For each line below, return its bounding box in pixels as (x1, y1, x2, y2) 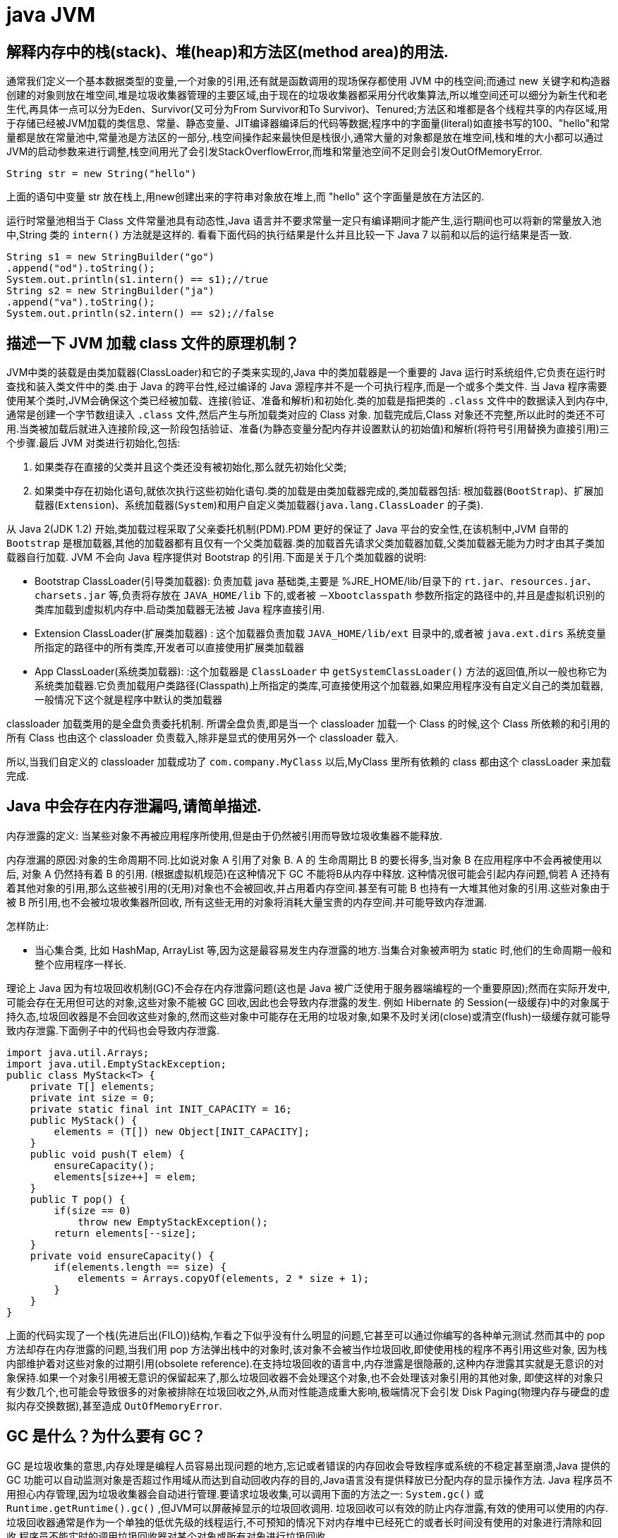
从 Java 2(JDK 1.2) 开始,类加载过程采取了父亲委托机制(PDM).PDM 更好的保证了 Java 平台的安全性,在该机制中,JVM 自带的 (6, 523, 569, 535)
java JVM (6, 3, 96, 27)
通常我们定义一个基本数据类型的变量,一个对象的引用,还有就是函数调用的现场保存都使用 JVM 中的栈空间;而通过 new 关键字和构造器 (6, 75, 610, 87)
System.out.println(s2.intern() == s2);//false (6, 308, 274, 320)
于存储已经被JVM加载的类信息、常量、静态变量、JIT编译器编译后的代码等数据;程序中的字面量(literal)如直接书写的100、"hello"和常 (6, 117, 610, 130)
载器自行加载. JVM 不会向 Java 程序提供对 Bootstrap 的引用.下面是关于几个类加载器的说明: (6, 551, 427, 564)
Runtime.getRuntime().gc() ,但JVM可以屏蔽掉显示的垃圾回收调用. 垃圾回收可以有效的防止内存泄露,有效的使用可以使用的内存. (6, 1501, 609, 1514)
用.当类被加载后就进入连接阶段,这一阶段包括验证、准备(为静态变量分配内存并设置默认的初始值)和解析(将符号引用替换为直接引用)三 (6, 423, 610, 435)
